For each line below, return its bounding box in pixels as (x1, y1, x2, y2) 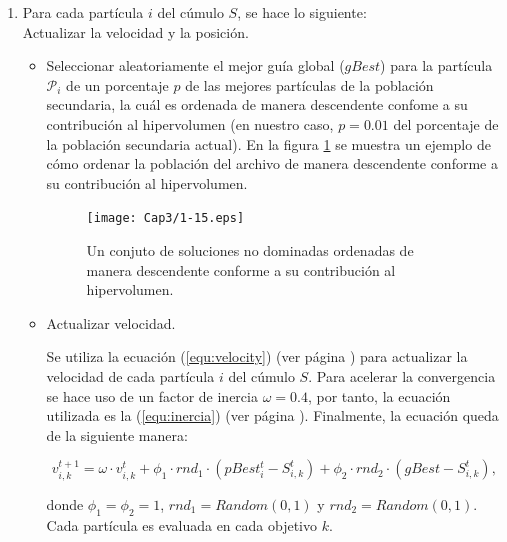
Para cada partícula (22, 2, 144, 22)
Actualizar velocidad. (46, 312, 176, 333)
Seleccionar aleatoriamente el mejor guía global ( (46, 55, 345, 76)
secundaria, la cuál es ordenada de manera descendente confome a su (46, 94, 468, 115)
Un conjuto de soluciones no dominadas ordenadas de (86, 240, 414, 260)
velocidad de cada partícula (46, 365, 215, 386)
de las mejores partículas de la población (185, 74, 434, 95)
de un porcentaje (66, 74, 169, 95)
